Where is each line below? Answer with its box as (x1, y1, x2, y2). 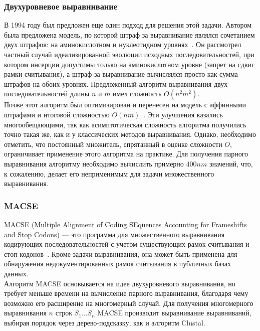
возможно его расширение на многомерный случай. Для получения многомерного (4, 297, 253, 308)
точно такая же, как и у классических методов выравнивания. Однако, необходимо (4, 129, 256, 139)
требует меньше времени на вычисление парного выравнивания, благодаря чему (4, 288, 248, 298)
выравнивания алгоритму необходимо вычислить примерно (4, 158, 184, 169)
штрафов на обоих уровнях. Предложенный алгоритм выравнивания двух (4, 78, 228, 89)
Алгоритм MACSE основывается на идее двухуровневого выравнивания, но (4, 278, 235, 288)
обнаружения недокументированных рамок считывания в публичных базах (4, 258, 231, 269)
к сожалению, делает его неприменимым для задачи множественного (4, 168, 214, 179)
